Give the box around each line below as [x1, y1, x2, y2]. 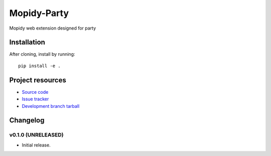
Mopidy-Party [9, 8, 69, 19]
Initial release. [22, 142, 51, 148]
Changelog [9, 116, 45, 125]
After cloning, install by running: [9, 51, 75, 57]
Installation [9, 38, 45, 47]
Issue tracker [22, 96, 49, 102]
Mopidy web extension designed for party [9, 25, 96, 31]
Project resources [9, 76, 66, 84]
